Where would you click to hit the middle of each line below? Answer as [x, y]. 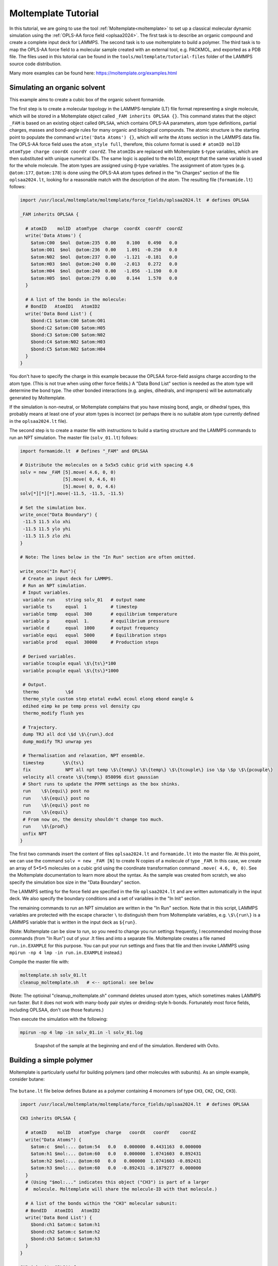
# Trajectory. [40, 727]
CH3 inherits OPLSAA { [48, 1118]
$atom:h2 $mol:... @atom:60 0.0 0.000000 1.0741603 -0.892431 [116, 1161]
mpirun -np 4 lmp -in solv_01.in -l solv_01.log [81, 1032]
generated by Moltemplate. [37, 398]
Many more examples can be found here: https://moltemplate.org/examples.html [93, 73]
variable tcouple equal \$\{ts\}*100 [69, 664]
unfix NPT [35, 834]
